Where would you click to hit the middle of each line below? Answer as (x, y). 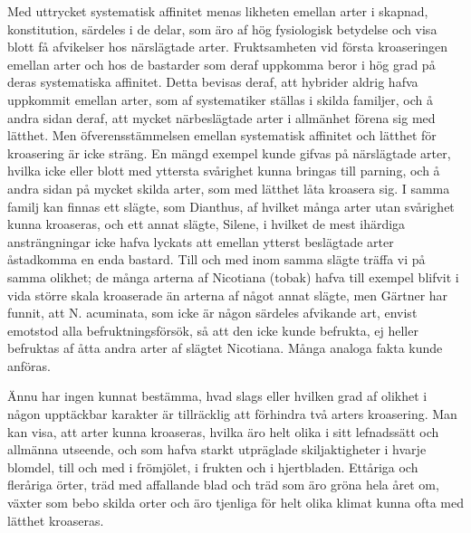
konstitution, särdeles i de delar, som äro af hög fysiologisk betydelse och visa (222, 29)
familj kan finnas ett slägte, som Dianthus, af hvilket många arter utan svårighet (231, 206)
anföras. (29, 365)
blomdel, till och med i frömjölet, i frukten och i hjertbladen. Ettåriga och (213, 466)
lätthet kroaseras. (56, 520)
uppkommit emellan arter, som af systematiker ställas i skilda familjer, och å (220, 99)
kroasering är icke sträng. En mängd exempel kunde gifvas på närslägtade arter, (229, 152)
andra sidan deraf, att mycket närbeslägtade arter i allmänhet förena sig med (221, 117)
